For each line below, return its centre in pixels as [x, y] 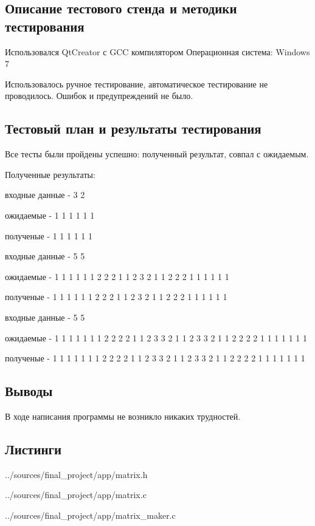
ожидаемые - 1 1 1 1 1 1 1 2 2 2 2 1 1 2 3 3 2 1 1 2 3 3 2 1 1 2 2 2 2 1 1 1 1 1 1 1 [156, 337]
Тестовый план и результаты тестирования [133, 128]
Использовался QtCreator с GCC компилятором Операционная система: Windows [157, 51]
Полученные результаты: [50, 174]
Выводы [29, 391]
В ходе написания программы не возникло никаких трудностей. [123, 416]
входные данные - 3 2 [45, 195]
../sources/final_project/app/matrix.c [76, 495]
